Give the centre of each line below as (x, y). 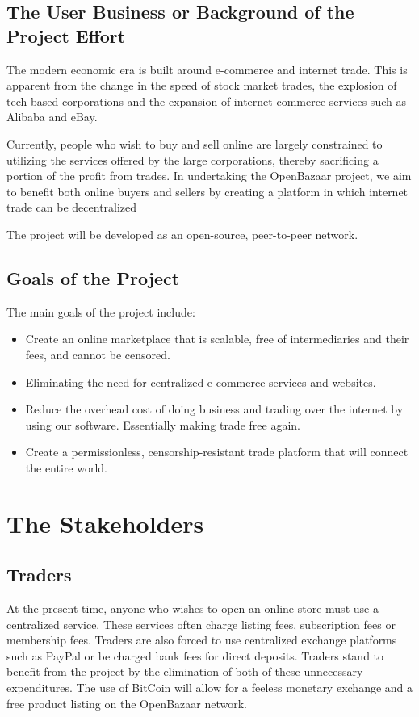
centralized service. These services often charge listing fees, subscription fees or (201, 624)
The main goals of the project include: (101, 311)
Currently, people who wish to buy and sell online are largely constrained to (195, 143)
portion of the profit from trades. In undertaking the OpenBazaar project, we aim (209, 176)
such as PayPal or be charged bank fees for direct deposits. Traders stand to (195, 655)
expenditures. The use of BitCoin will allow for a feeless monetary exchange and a (210, 688)
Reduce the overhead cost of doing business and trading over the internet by (214, 409)
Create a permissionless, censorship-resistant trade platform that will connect (217, 452)
